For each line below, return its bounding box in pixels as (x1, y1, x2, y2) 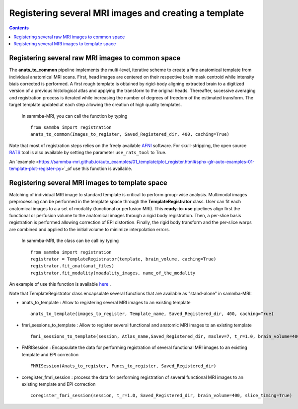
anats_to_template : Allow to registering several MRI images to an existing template (21, 299, 191, 305)
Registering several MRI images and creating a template (9, 7, 244, 18)
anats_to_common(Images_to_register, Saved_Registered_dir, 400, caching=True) (30, 132, 229, 137)
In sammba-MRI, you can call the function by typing (21, 113, 128, 119)
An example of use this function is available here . (9, 281, 111, 287)
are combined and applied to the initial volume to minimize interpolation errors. (9, 226, 170, 232)
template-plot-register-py (9, 165, 62, 171)
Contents (9, 25, 29, 31)
